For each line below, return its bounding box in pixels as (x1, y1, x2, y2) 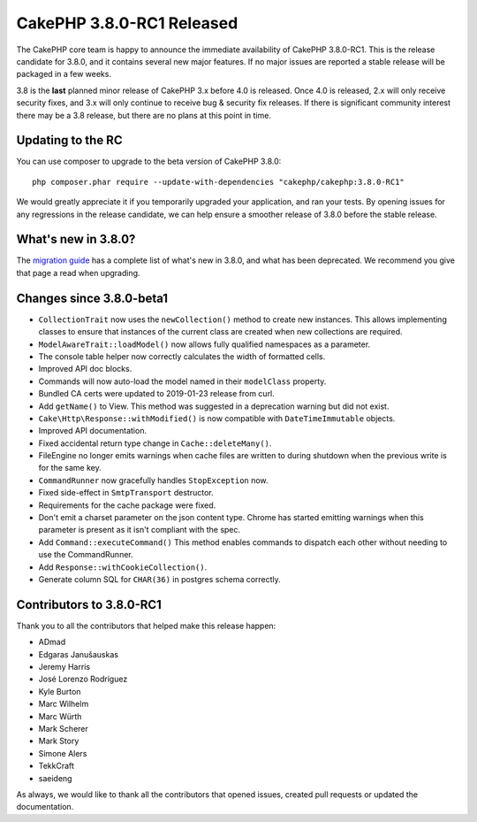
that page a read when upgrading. (16, 267, 140, 278)
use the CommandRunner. (38, 549, 134, 560)
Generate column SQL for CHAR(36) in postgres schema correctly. (38, 573, 282, 584)
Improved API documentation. (38, 426, 148, 436)
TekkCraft (38, 761, 75, 772)
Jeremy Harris (38, 662, 91, 672)
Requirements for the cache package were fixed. (38, 500, 216, 511)
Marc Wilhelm (38, 699, 89, 710)
